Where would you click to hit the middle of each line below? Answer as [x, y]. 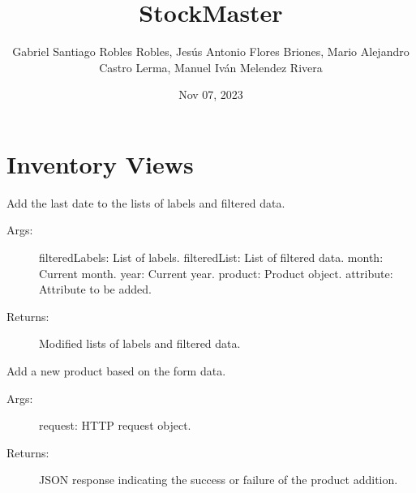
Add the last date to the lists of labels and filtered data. [146, 202]
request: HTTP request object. [115, 425]
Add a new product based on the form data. [116, 371]
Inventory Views [100, 163]
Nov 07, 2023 [211, 94]
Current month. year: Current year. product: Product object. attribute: [216, 273]
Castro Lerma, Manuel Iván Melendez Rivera [211, 67]
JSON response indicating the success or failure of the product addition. [219, 480]
